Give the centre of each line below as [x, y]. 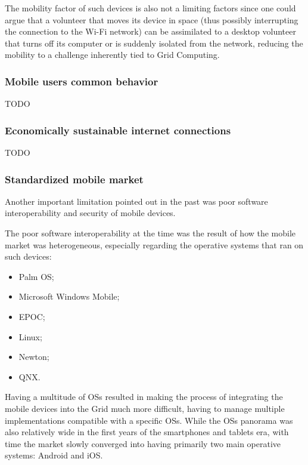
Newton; [34, 357]
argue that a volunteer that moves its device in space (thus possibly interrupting [152, 19]
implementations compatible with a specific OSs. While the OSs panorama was [149, 420]
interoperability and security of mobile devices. [90, 213]
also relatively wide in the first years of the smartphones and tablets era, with [147, 432]
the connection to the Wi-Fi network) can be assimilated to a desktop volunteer [150, 31]
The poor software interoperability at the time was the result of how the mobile [150, 233]
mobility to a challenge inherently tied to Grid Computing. [112, 55]
